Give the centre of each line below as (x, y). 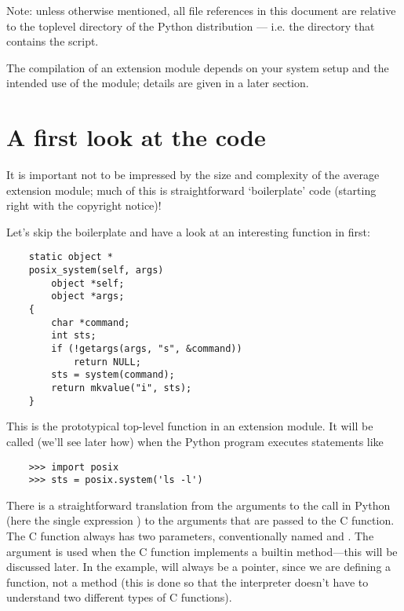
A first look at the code (136, 137)
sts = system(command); (113, 375)
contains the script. (53, 41)
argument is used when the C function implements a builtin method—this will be (202, 551)
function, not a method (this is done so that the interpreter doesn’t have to (187, 582)
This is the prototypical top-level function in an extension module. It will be (190, 426)
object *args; (88, 296)
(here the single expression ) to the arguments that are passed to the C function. (200, 520)
